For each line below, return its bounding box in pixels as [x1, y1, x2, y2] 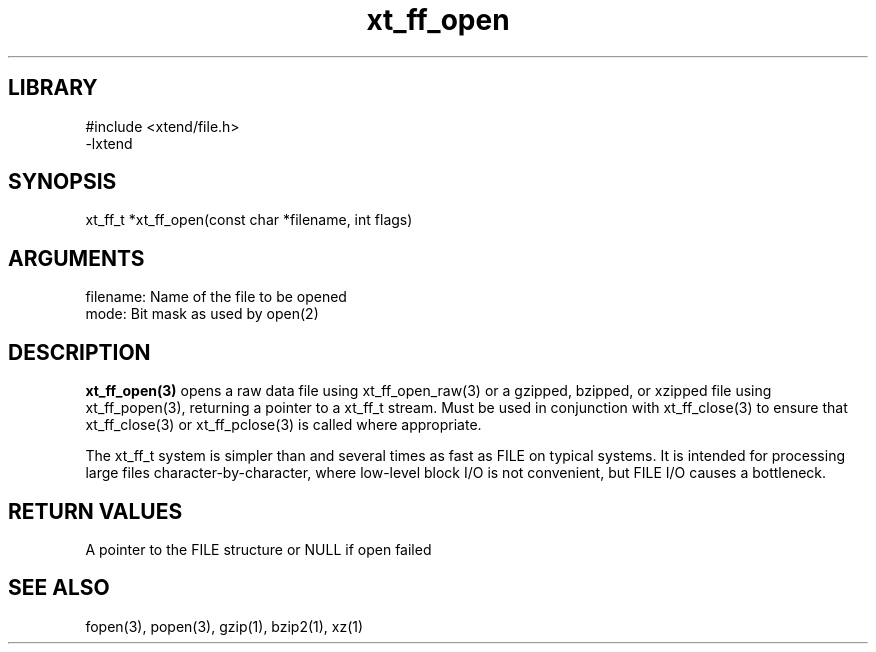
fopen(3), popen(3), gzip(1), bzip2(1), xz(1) [85, 617, 364, 635]
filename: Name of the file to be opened [85, 288, 347, 306]
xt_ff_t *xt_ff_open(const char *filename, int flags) [85, 211, 413, 229]
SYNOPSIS [8, 169, 117, 195]
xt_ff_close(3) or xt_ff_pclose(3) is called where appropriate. [85, 416, 482, 434]
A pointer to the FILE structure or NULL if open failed [85, 540, 432, 558]
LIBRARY [8, 75, 98, 101]
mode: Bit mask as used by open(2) [85, 305, 319, 323]
